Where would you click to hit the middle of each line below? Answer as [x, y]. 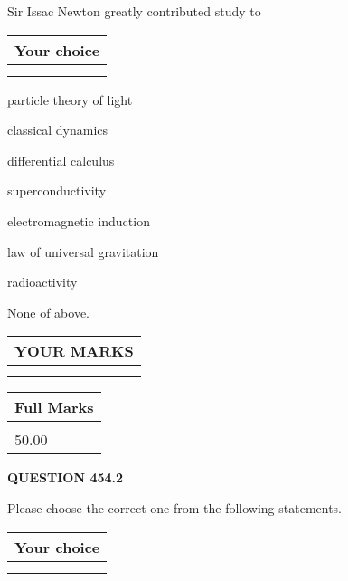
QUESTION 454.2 [66, 477]
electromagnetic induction [79, 220]
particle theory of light [70, 99]
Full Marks [54, 407]
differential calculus [61, 160]
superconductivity [57, 190]
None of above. [48, 312]
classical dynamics [58, 130]
